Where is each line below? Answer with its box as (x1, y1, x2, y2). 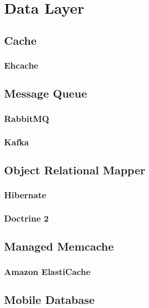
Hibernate (4, 189, 46, 201)
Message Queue (4, 85, 87, 101)
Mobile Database (4, 291, 95, 307)
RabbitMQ (4, 112, 49, 125)
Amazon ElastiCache (4, 265, 91, 278)
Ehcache (4, 59, 39, 72)
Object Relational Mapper (4, 162, 145, 177)
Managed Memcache (4, 238, 114, 254)
